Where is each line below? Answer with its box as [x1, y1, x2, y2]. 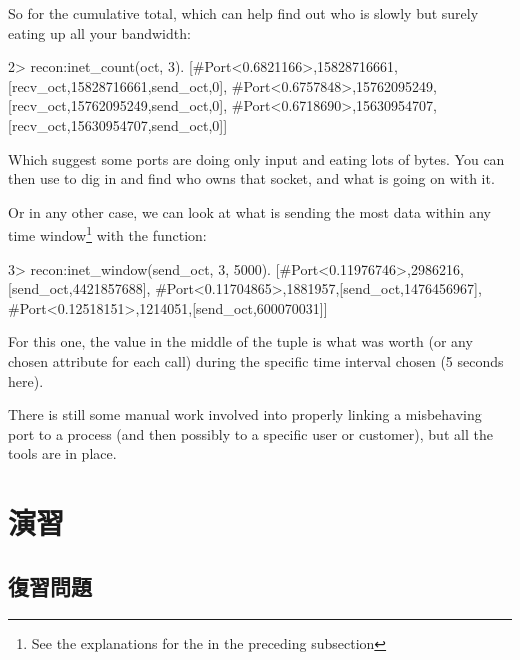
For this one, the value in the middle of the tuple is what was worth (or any [8, 331, 473, 352]
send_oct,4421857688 [11, 278, 143, 299]
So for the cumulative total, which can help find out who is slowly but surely [8, 3, 479, 23]
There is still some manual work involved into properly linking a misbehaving [8, 404, 482, 425]
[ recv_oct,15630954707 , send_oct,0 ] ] [8, 114, 228, 135]
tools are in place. [8, 443, 117, 464]
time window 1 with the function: [8, 222, 207, 245]
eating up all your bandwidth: [8, 22, 191, 43]
